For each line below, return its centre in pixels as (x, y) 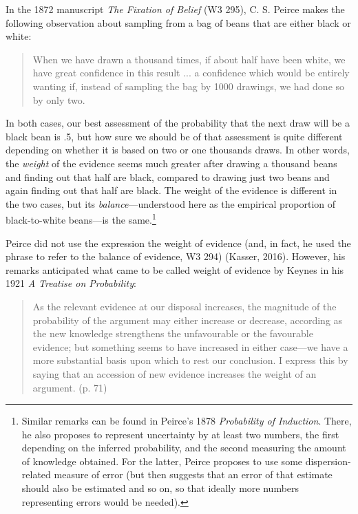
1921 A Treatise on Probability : (71, 283)
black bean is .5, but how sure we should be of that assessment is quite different (174, 136)
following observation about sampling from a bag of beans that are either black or (178, 22)
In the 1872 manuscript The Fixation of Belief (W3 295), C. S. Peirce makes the (175, 9)
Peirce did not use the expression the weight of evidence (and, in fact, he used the (178, 243)
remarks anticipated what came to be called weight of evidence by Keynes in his (175, 269)
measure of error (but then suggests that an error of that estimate (193, 474)
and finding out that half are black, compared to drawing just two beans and (168, 176)
